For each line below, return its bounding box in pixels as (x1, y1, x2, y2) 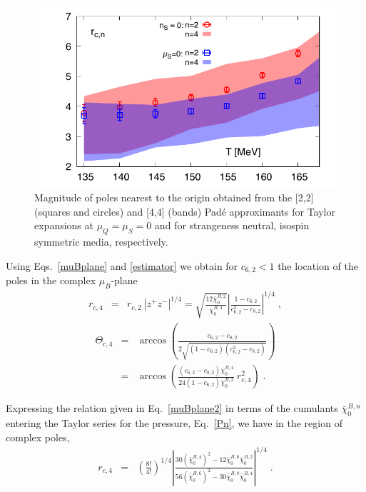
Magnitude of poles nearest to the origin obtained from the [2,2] (34, 189, 314, 204)
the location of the (278, 258, 358, 273)
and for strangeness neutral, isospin (154, 218, 310, 233)
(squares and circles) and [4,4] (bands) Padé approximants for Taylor (34, 204, 335, 219)
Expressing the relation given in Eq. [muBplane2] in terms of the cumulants (6, 401, 338, 416)
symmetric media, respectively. (34, 234, 168, 248)
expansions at (34, 218, 93, 233)
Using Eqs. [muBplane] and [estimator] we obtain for (6, 258, 238, 273)
